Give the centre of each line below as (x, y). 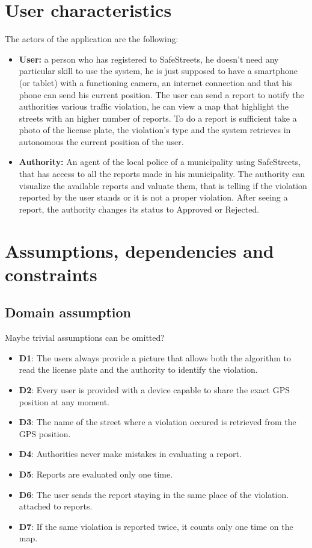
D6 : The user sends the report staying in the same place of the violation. (154, 494)
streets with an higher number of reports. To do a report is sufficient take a (158, 118)
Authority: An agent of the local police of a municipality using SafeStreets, (160, 162)
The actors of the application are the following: (92, 39)
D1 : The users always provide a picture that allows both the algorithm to (155, 357)
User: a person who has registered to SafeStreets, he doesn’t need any (149, 59)
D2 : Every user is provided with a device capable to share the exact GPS (154, 389)
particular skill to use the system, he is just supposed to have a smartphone (158, 71)
